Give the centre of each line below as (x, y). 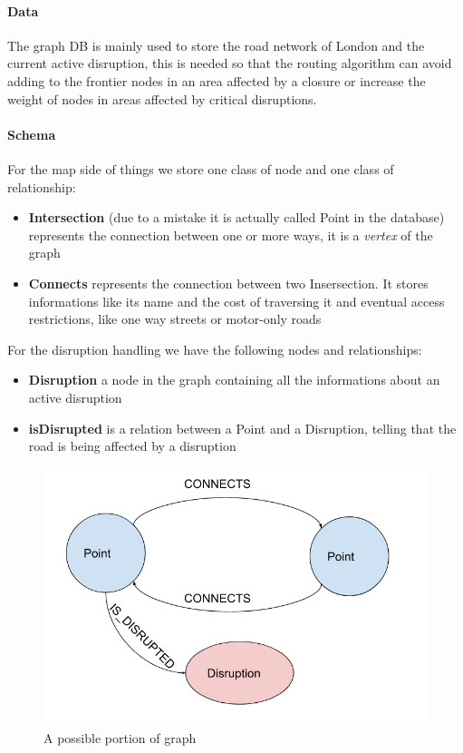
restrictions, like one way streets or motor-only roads (175, 319)
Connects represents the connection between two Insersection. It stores (228, 283)
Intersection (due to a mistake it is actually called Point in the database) (236, 217)
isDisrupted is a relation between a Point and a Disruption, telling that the (242, 428)
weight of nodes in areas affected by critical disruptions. (162, 98)
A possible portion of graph (120, 737)
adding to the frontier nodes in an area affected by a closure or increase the (217, 80)
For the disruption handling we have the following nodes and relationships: (215, 349)
